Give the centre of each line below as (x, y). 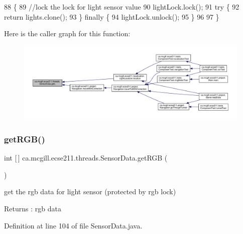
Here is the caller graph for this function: (67, 33)
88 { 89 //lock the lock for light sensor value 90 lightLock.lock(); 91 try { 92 (122, 7)
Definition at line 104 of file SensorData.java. (73, 225)
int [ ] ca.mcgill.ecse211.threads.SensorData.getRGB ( (86, 158)
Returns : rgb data (33, 208)
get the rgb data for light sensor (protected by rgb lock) (90, 191)
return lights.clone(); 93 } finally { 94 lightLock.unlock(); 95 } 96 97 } (112, 16)
